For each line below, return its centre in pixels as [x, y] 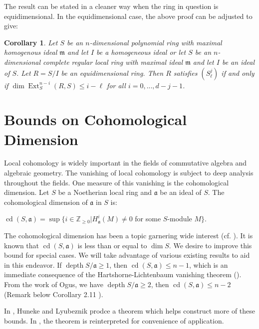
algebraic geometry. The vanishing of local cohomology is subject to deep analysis [129, 173]
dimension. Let [27, 192]
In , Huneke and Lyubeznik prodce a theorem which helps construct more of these [130, 311]
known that [22, 245]
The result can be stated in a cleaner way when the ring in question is [111, 6]
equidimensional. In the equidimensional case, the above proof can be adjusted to [128, 16]
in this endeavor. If [33, 264]
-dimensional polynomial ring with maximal [156, 42]
